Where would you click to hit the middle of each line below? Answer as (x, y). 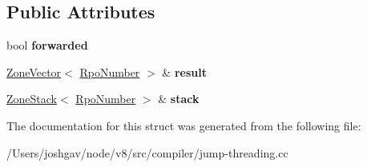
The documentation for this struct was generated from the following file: (184, 125)
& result (184, 72)
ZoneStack (32, 99)
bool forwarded (47, 45)
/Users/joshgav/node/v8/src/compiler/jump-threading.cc (147, 152)
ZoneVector (34, 72)
